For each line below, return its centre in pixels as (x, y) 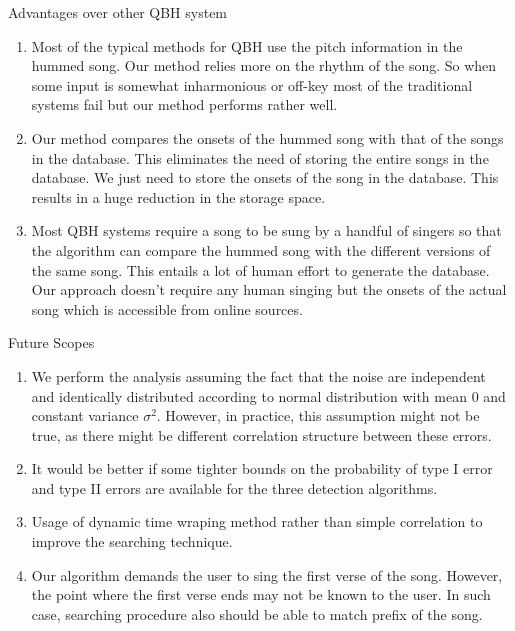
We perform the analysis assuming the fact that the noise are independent (258, 375)
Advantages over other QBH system (118, 12)
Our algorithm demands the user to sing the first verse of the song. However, (267, 574)
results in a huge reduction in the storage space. (178, 196)
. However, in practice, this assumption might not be (318, 415)
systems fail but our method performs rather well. (184, 104)
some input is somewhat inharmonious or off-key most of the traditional (252, 84)
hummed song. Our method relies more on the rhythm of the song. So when (264, 65)
